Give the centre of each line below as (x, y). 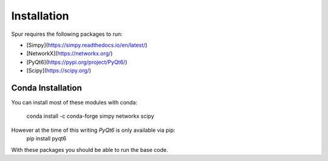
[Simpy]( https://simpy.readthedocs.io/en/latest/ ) (87, 45)
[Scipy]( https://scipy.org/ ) (59, 70)
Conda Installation (46, 88)
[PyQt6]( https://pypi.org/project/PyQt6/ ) (77, 62)
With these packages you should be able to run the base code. (90, 149)
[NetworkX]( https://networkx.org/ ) (70, 53)
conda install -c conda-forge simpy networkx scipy (90, 116)
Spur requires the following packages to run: (67, 34)
